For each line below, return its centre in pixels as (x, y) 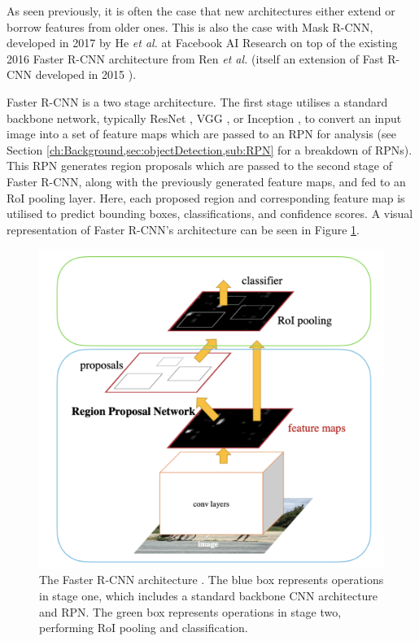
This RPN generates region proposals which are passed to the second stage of (199, 166)
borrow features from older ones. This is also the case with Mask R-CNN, (190, 26)
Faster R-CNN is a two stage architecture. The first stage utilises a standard (197, 101)
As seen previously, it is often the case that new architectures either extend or (201, 11)
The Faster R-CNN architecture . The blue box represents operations (212, 580)
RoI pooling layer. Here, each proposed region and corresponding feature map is (206, 197)
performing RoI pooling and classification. (144, 628)
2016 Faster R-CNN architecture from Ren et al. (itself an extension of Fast (195, 58)
